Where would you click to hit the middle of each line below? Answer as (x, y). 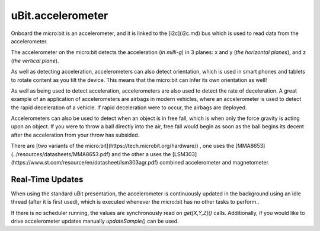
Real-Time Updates (47, 179)
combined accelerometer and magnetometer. (214, 163)
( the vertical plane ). (35, 61)
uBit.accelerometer (60, 15)
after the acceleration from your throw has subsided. (75, 135)
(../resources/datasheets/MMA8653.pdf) (61, 154)
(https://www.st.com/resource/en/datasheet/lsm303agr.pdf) (84, 163)
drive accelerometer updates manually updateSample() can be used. (95, 221)
